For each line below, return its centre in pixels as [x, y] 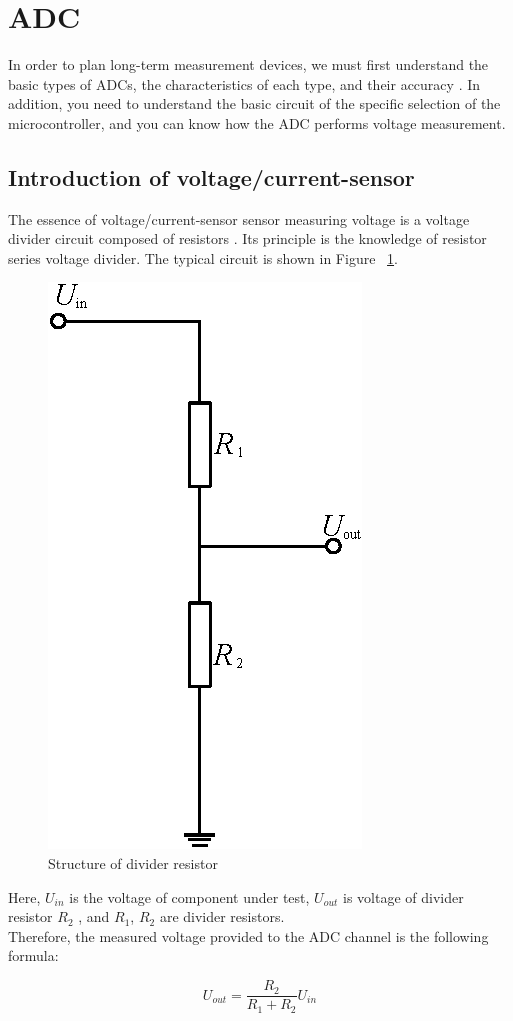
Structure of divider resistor [133, 863]
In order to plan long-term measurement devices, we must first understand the [248, 64]
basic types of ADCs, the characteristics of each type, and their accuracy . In [244, 83]
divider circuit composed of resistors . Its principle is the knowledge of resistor [247, 238]
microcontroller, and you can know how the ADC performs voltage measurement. [257, 122]
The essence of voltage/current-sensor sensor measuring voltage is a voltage [239, 218]
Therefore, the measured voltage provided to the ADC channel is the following [248, 935]
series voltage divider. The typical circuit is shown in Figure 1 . [203, 257]
